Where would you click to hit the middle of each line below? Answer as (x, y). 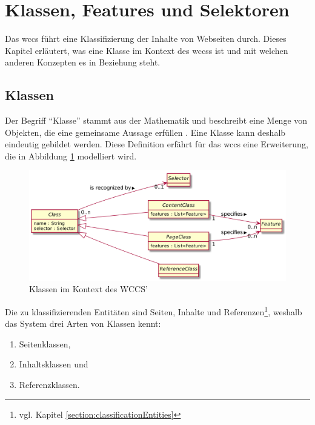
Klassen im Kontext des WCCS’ (88, 289)
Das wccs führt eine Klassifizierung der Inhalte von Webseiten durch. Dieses (146, 38)
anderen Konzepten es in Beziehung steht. (83, 62)
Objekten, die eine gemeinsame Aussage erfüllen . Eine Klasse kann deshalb (145, 132)
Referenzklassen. (49, 385)
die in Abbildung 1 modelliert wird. (71, 156)
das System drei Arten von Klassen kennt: (83, 323)
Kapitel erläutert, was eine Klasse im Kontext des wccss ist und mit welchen (147, 50)
